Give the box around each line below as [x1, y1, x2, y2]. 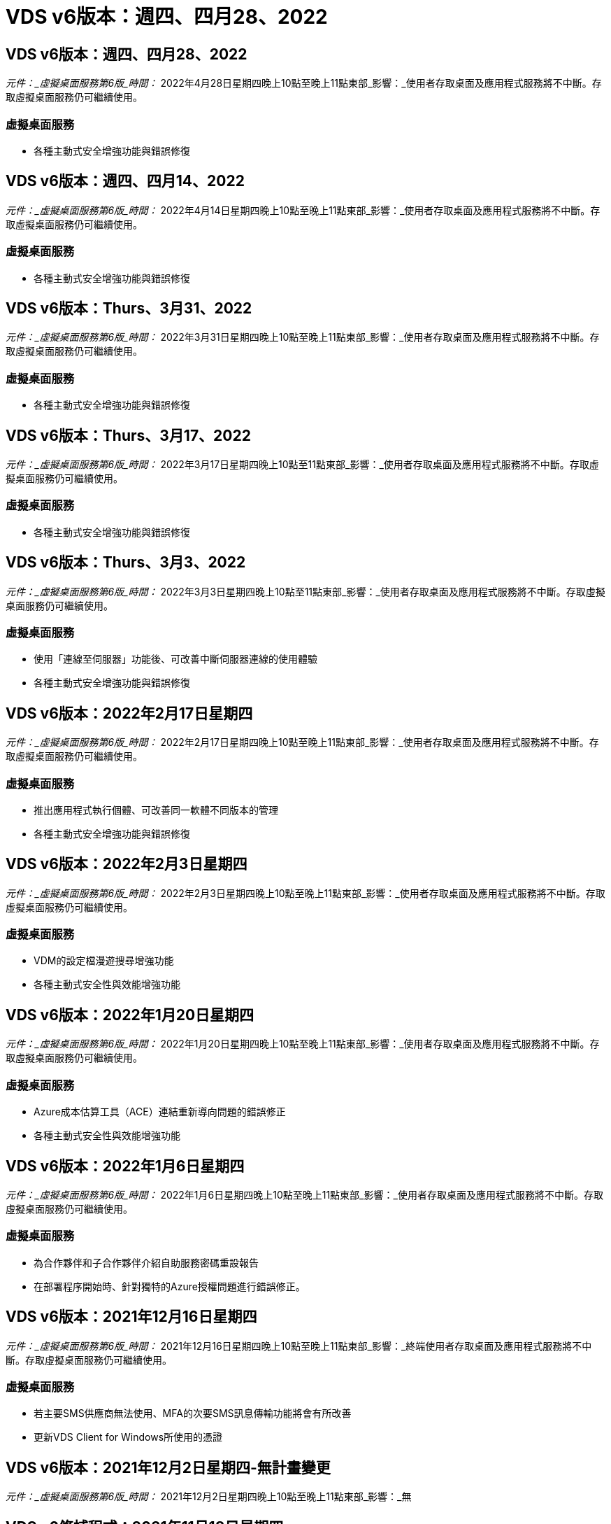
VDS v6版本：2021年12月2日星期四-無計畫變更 [6, 1458, 331, 1476]
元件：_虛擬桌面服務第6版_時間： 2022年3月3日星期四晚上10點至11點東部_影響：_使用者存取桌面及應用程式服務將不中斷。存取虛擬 [6, 585, 605, 598]
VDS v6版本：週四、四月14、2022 [6, 172, 245, 190]
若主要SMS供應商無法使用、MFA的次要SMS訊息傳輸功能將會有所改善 [34, 1407, 352, 1420]
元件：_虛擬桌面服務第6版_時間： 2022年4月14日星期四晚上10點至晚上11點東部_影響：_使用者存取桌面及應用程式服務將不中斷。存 [6, 204, 601, 216]
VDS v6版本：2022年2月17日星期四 [6, 704, 253, 722]
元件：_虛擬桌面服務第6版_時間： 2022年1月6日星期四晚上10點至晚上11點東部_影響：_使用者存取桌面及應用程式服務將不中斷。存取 [6, 1188, 603, 1201]
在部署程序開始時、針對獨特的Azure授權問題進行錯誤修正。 [34, 1280, 305, 1292]
